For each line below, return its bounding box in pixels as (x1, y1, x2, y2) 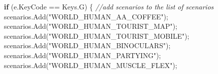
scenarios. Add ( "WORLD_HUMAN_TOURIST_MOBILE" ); (4, 30, 190, 41)
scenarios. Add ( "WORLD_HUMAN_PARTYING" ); (4, 50, 161, 60)
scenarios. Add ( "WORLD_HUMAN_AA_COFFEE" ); (4, 11, 168, 21)
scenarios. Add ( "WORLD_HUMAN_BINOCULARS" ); (4, 40, 171, 51)
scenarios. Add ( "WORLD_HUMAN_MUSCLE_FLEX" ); (4, 60, 177, 70)
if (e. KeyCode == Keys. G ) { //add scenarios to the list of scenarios (4, 1, 214, 11)
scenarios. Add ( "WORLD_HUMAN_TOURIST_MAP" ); (4, 21, 178, 31)
